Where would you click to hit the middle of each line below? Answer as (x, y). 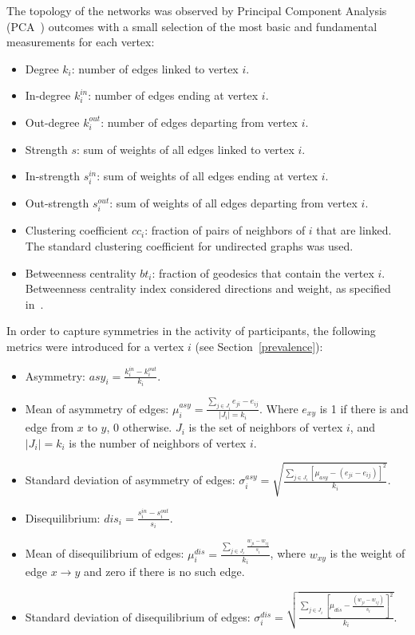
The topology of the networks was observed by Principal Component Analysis (197, 10)
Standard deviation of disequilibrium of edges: (138, 616)
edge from (49, 427)
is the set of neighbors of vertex (266, 427)
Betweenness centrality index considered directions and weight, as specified (208, 288)
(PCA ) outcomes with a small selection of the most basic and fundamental (192, 26)
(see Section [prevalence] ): (259, 347)
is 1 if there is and (364, 408)
